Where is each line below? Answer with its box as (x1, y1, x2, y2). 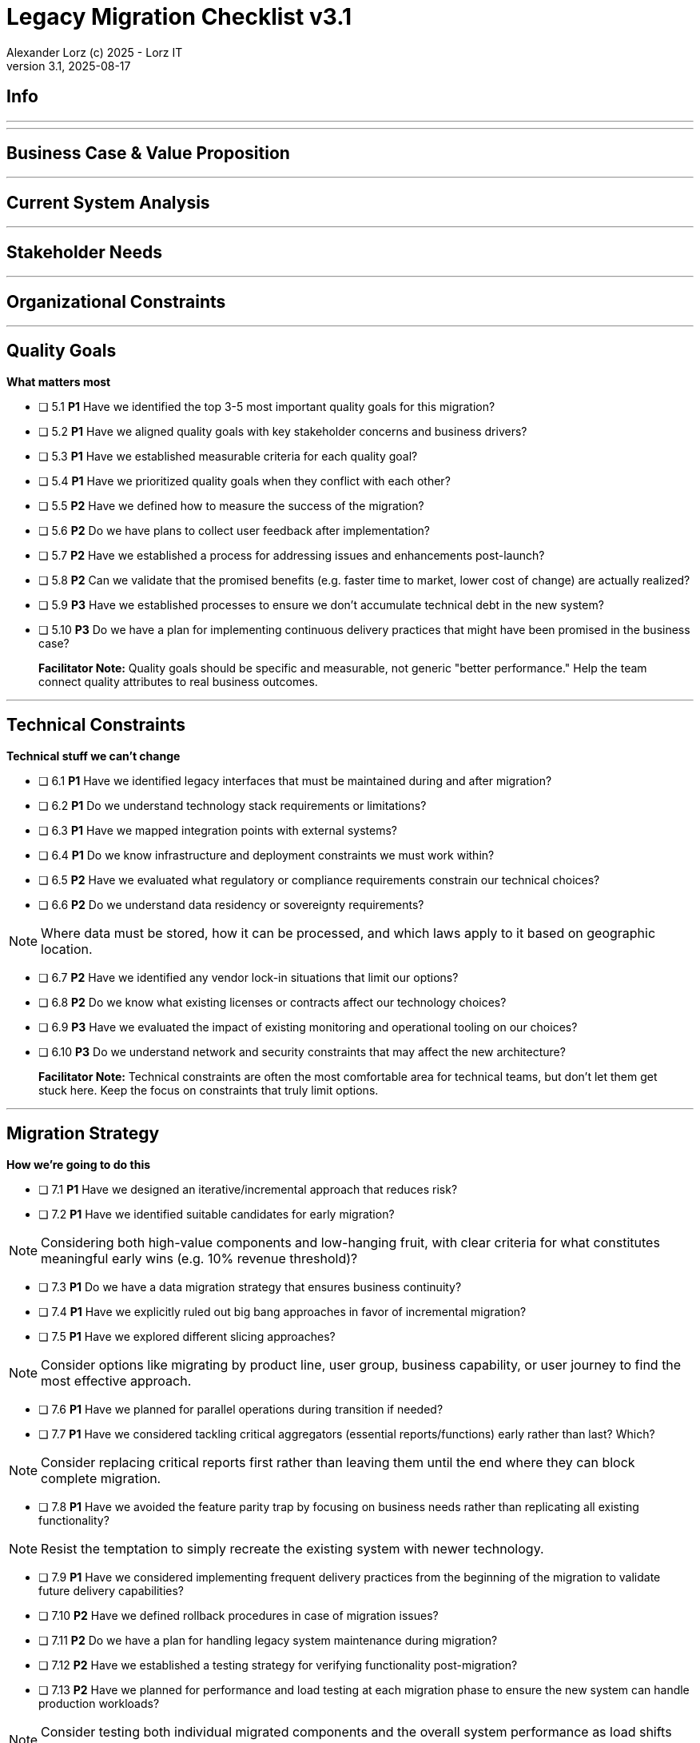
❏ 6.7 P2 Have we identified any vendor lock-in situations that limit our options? (38, 970, 459, 984)
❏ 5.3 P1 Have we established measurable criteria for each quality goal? (38, 449, 418, 463)
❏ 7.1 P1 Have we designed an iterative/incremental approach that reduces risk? (38, 1182, 458, 1196)
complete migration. (41, 1470, 161, 1486)
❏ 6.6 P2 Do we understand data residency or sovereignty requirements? (38, 897, 424, 911)
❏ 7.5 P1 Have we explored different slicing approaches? (38, 1329, 336, 1343)
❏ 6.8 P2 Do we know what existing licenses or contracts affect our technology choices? (38, 995, 507, 1009)
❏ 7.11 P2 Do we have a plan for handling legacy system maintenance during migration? (38, 1633, 498, 1647)
